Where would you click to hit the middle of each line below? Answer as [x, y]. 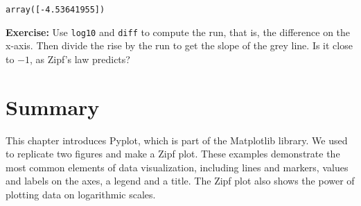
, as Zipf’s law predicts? [80, 59]
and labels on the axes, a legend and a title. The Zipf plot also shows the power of [180, 181]
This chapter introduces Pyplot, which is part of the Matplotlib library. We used [177, 140]
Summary [53, 106]
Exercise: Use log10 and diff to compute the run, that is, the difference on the [178, 32]
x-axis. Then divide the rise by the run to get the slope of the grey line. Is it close [179, 45]
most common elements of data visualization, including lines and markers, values [177, 167]
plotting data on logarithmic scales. [81, 194]
